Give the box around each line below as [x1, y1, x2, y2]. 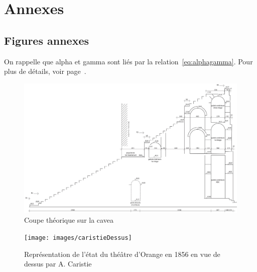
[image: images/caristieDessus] [24, 234, 132, 241]
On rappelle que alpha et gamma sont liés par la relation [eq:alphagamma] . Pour [4, 56, 253, 66]
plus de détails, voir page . [4, 66, 86, 76]
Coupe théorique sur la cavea [24, 215, 113, 225]
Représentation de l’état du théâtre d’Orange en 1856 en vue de [24, 248, 220, 259]
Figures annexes [4, 32, 89, 48]
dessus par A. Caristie [24, 258, 92, 269]
